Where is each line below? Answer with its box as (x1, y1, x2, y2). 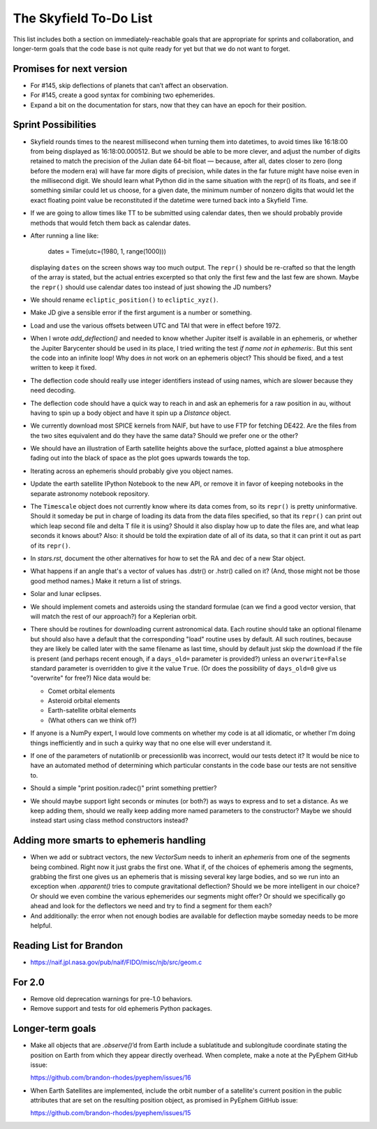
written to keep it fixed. (30, 363, 97, 372)
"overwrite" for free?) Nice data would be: (30, 674, 151, 683)
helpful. (30, 922, 52, 929)
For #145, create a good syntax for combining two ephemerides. (30, 91, 216, 99)
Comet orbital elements (47, 687, 115, 695)
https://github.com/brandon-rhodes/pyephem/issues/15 (30, 1109, 191, 1117)
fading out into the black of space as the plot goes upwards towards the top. (30, 454, 251, 462)
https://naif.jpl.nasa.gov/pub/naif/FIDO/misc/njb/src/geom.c (30, 958, 202, 966)
